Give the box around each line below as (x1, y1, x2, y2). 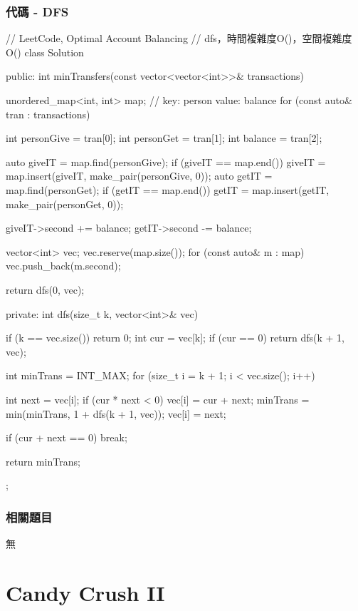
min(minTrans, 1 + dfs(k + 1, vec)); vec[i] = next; (6, 406, 226, 421)
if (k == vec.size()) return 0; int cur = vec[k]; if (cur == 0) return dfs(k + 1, (6, 330, 345, 345)
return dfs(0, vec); (6, 282, 85, 297)
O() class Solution (6, 44, 84, 59)
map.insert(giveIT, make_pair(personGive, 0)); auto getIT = (6, 168, 273, 183)
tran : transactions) (6, 106, 90, 121)
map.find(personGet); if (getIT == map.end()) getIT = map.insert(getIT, (6, 182, 330, 197)
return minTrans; (6, 453, 80, 468)
